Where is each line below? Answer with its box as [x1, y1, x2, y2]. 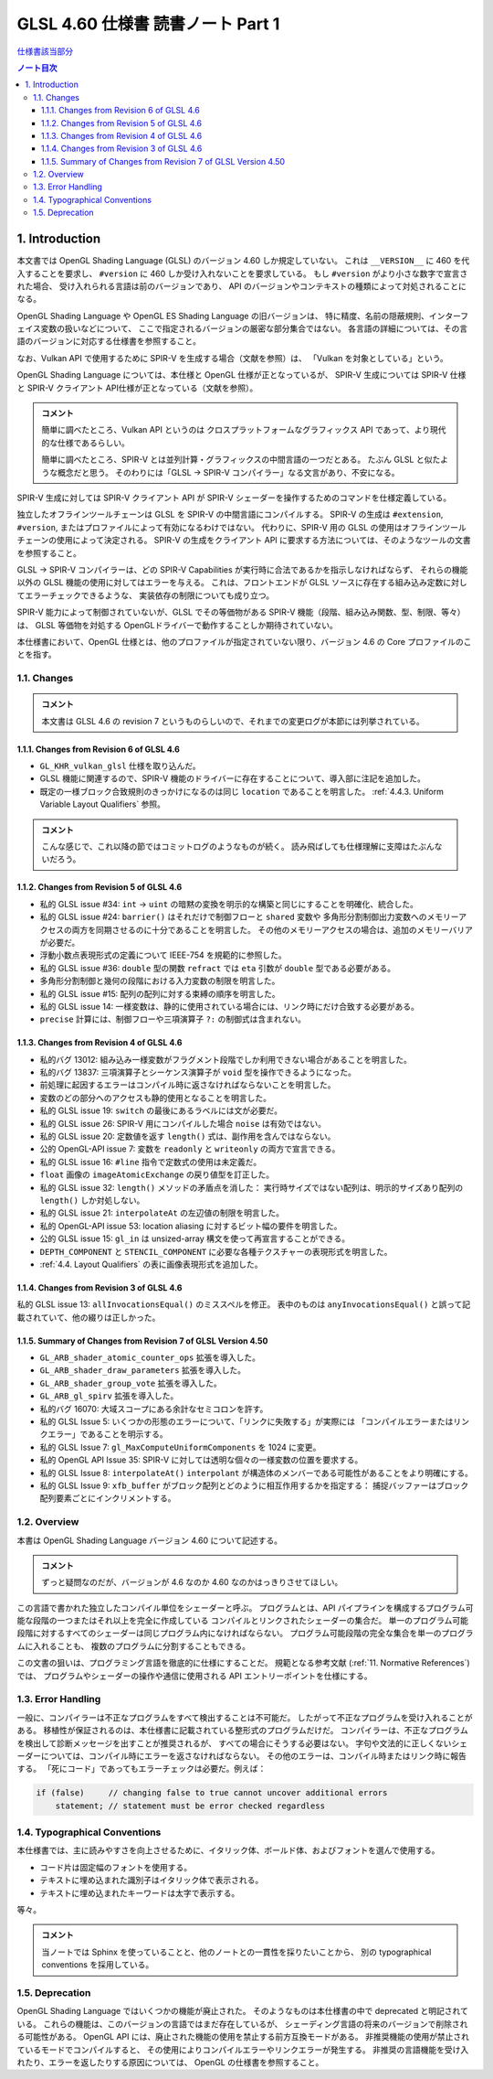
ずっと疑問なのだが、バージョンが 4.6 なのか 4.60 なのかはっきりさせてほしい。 [41, 1577, 343, 1588]
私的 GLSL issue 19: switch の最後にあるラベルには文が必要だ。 [39, 1105, 283, 1116]
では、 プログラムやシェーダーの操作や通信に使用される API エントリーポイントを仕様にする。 [16, 1670, 372, 1681]
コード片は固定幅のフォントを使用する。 [39, 1861, 192, 1872]
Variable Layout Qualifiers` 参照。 [39, 798, 166, 809]
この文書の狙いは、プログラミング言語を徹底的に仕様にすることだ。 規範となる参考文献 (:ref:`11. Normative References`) [16, 1657, 470, 1668]
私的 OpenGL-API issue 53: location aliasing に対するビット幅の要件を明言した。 [39, 1220, 342, 1231]
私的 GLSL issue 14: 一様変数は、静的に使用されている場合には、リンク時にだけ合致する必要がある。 [39, 1001, 419, 1012]
